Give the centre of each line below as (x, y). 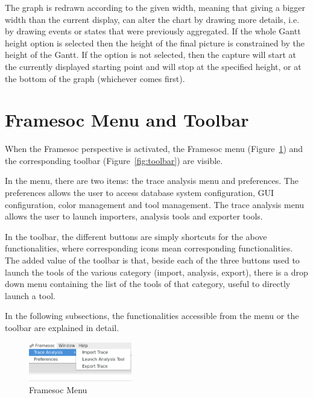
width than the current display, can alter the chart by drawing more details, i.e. (152, 19)
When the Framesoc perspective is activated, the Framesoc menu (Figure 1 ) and (154, 149)
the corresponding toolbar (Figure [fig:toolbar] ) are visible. (114, 160)
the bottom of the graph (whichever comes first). (95, 78)
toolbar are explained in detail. (62, 327)
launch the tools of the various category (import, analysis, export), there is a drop (156, 272)
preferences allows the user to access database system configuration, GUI (140, 193)
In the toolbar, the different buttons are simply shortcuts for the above (136, 236)
